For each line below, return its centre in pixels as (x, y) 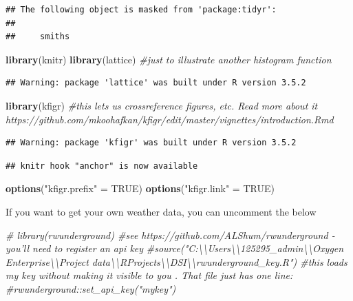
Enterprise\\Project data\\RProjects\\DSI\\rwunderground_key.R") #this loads (176, 261)
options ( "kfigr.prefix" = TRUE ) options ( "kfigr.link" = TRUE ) (140, 188)
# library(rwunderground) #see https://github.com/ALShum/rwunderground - (170, 235)
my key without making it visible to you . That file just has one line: (149, 275)
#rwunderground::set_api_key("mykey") (91, 288)
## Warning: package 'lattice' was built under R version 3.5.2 (156, 83)
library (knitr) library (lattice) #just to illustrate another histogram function (169, 59)
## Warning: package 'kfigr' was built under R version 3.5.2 (151, 143)
